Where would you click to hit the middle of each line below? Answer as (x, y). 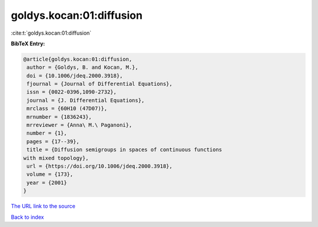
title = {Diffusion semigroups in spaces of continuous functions (125, 150)
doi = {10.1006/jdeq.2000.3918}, (75, 76)
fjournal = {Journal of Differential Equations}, (100, 84)
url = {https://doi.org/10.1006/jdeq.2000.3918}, (100, 166)
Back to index (27, 217)
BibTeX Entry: (28, 44)
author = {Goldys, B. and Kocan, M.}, (82, 67)
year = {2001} (47, 183)
